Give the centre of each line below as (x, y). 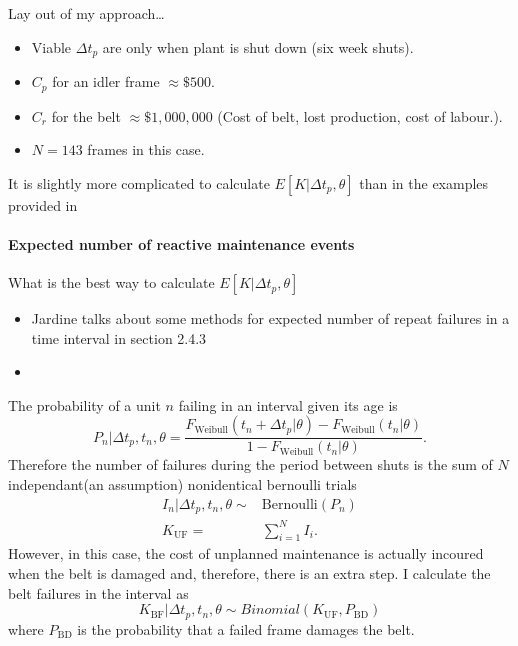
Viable (51, 46)
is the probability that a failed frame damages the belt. (246, 628)
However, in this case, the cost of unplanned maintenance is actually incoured (246, 553)
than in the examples (424, 182)
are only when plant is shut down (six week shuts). (258, 46)
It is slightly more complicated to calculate (139, 182)
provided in (43, 204)
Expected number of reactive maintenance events (181, 243)
